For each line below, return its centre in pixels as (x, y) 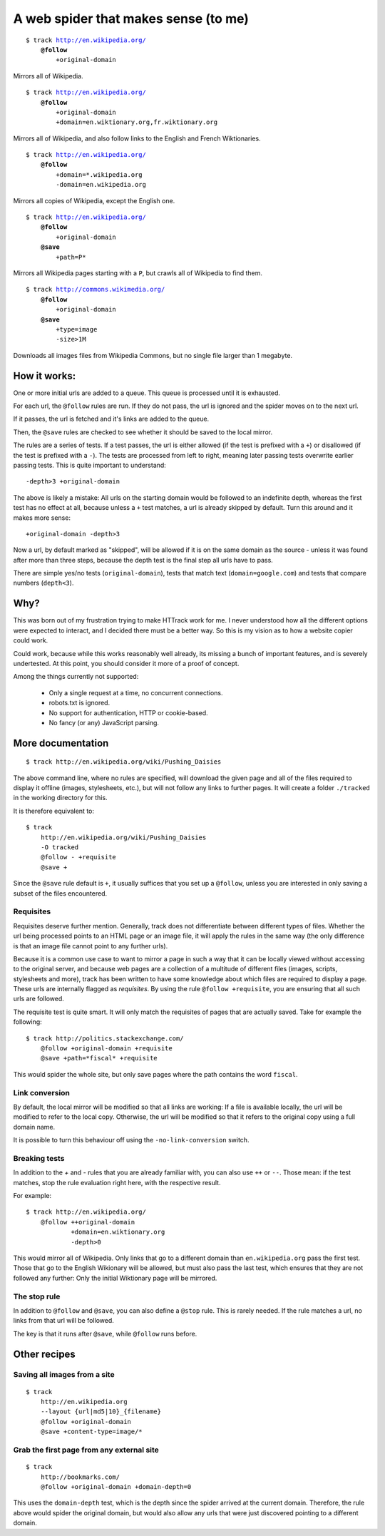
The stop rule (37, 1296)
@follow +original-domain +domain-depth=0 (116, 1486)
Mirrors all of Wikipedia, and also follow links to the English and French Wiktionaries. (137, 138)
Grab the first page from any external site (86, 1450)
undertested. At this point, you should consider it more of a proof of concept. (126, 663)
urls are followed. (38, 999)
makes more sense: (42, 518)
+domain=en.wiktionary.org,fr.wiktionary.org (137, 122)
